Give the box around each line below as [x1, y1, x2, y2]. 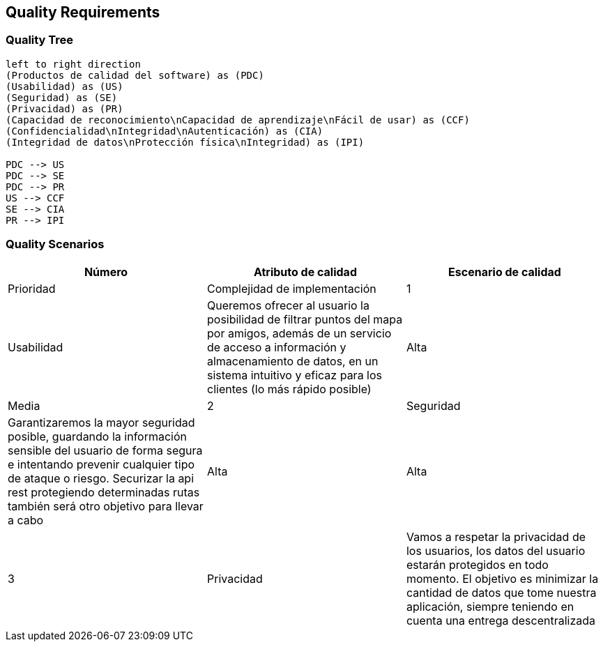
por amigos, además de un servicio [206, 326, 392, 340]
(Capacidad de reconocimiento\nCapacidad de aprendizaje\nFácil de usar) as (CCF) [6, 114, 470, 125]
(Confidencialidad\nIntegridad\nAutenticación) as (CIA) [6, 125, 323, 137]
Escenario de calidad [448, 264, 561, 279]
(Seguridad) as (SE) [6, 91, 118, 103]
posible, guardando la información [8, 429, 188, 443]
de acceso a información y [206, 340, 346, 354]
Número [84, 264, 128, 279]
